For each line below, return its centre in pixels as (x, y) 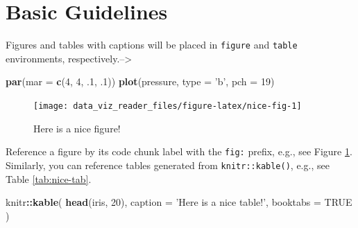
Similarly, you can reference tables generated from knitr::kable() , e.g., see (168, 165)
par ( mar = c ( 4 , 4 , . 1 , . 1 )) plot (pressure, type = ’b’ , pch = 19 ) (140, 81)
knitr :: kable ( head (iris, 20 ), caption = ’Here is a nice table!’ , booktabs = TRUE (179, 202)
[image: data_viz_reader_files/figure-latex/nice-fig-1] (168, 106)
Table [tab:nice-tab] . (49, 178)
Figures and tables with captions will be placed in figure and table (152, 45)
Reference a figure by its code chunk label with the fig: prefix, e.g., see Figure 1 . (179, 151)
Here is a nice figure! (77, 128)
